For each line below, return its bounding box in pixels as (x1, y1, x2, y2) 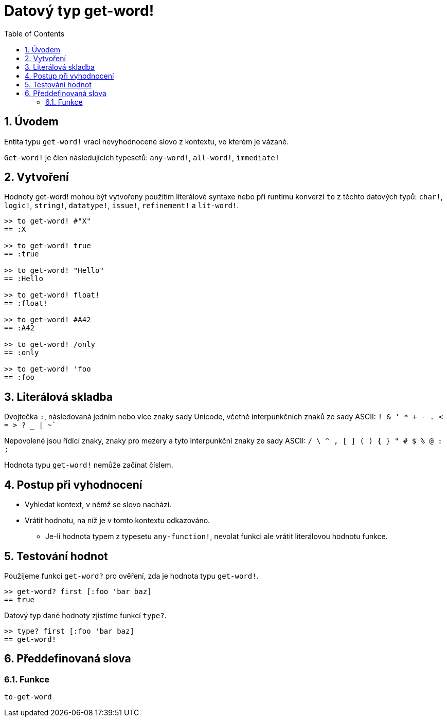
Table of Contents (4, 29, 65, 38)
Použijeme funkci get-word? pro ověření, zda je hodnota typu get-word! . (4, 571, 259, 580)
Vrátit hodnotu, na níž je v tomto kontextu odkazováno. (25, 516, 210, 525)
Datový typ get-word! (4, 2, 154, 20)
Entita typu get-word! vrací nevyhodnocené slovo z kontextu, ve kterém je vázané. (4, 137, 289, 146)
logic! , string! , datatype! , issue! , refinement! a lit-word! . (4, 201, 239, 210)
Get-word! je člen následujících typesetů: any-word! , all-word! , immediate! (4, 153, 280, 162)
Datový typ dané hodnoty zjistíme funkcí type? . (4, 611, 167, 620)
